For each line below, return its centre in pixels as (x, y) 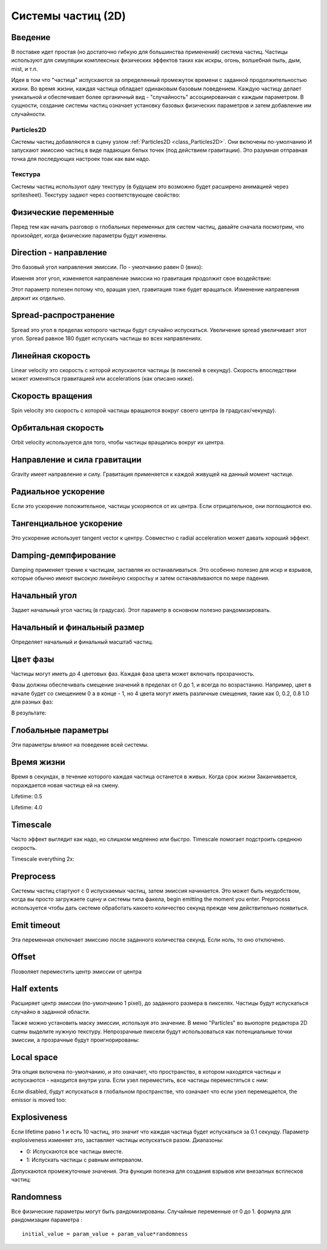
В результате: (29, 713)
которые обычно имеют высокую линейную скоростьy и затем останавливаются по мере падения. (140, 578)
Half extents (35, 989)
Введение (31, 37)
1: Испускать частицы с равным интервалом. (85, 1160)
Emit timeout (36, 925)
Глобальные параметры (60, 731)
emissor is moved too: (39, 1100)
